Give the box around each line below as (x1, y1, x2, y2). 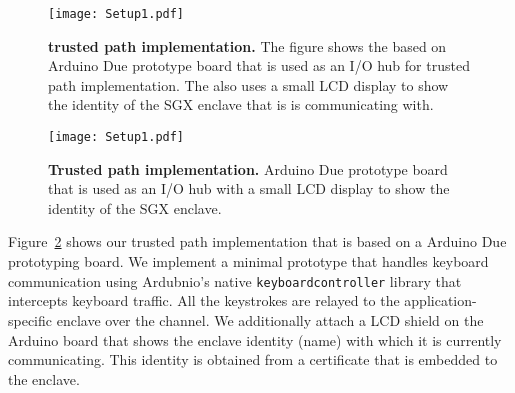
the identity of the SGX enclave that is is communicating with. (48, 94, 434, 115)
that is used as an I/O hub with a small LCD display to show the (48, 178, 450, 199)
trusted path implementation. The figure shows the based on (48, 35, 447, 56)
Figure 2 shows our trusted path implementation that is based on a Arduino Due (8, 231, 507, 252)
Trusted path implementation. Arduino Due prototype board (48, 158, 448, 179)
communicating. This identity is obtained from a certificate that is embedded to (8, 349, 498, 370)
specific (8, 309, 53, 330)
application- (404, 290, 477, 311)
